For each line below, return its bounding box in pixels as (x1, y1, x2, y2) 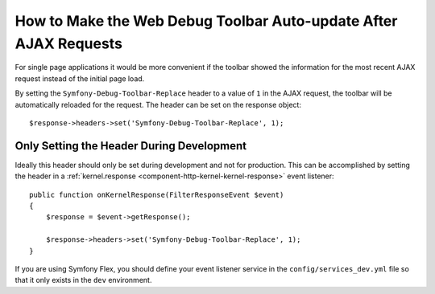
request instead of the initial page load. (14, 73, 145, 84)
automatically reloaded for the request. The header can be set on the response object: (14, 100, 302, 109)
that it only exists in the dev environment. (14, 276, 152, 285)
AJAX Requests (14, 35, 122, 52)
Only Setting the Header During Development (14, 139, 247, 153)
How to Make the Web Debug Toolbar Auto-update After (14, 12, 398, 30)
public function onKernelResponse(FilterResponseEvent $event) (29, 190, 284, 199)
